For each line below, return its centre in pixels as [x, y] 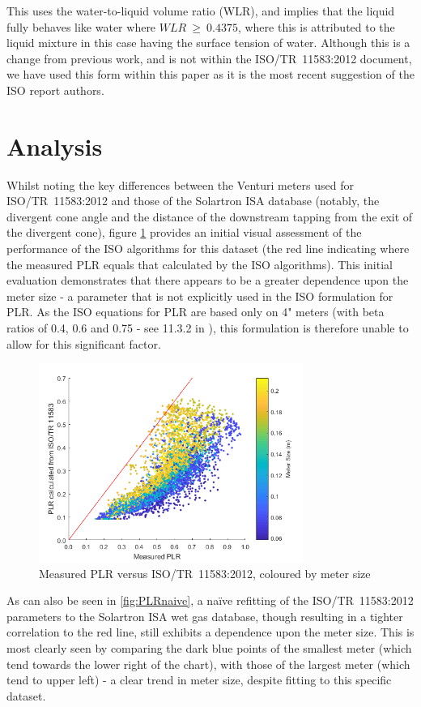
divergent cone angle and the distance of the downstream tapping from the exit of [210, 216]
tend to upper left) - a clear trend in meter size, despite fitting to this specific [199, 680]
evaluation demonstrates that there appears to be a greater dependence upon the [208, 280]
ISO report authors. [55, 90]
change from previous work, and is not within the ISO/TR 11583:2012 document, [209, 58]
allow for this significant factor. [84, 343]
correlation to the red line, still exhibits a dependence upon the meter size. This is [210, 632]
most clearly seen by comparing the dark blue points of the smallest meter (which [209, 647]
